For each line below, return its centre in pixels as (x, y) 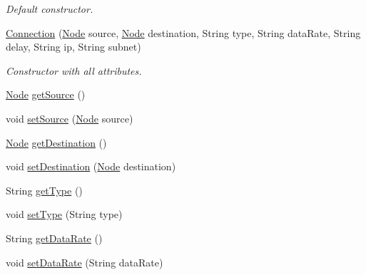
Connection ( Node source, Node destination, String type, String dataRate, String (183, 32)
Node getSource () (46, 94)
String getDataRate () (54, 238)
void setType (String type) (64, 214)
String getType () (44, 190)
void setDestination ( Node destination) (91, 166)
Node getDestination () (56, 142)
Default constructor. (50, 9)
